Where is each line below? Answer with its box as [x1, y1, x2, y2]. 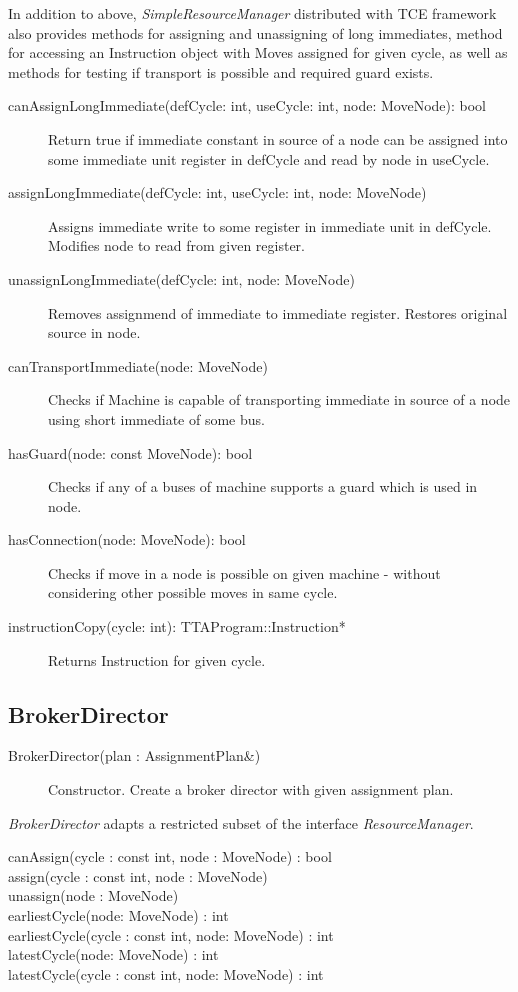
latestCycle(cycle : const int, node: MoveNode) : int [8, 963, 324, 984]
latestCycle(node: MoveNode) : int [8, 944, 219, 965]
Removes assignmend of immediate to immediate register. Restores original [48, 302, 508, 323]
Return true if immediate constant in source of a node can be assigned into [48, 128, 508, 149]
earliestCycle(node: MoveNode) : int [8, 905, 229, 926]
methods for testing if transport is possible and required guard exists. [8, 61, 434, 82]
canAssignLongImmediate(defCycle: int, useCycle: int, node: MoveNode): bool [8, 95, 486, 116]
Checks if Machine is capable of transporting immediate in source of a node [48, 389, 511, 410]
